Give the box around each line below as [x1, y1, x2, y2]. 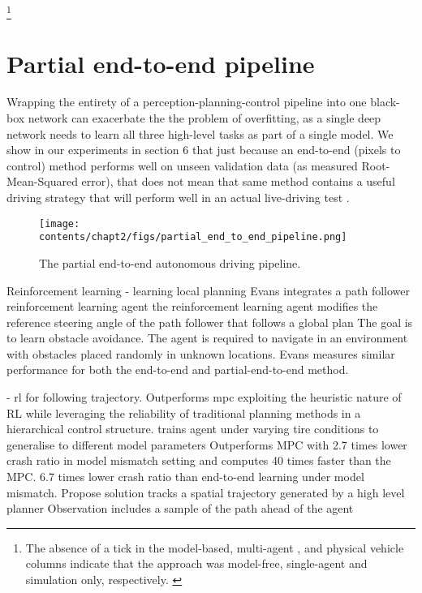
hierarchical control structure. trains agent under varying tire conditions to [6, 420, 379, 437]
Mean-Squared [6, 173, 78, 190]
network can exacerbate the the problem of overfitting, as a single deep [28, 110, 381, 127]
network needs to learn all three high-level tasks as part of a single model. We [6, 125, 394, 142]
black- [370, 93, 400, 110]
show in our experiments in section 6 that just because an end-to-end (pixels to [6, 141, 401, 158]
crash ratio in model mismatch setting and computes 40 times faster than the [6, 452, 391, 469]
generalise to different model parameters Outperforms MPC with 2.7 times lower [6, 436, 407, 453]
